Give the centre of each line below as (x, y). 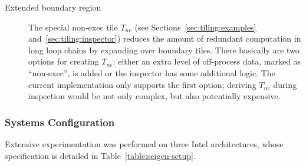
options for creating (64, 61)
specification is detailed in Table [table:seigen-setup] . (100, 155)
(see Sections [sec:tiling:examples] (195, 27)
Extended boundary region (53, 7)
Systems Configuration (60, 122)
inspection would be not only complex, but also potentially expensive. (154, 96)
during (285, 84)
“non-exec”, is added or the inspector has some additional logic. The (152, 72)
